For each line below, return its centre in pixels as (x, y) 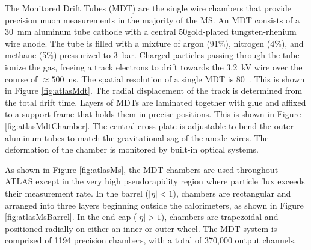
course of (21, 78)
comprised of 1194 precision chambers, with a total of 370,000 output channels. (151, 240)
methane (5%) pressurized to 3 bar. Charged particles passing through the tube (152, 55)
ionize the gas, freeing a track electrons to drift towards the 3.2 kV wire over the (154, 66)
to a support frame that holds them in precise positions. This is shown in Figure (153, 114)
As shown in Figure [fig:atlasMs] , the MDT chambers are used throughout (142, 169)
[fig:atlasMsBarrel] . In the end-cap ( (71, 217)
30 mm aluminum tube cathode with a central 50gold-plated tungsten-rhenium (151, 32)
